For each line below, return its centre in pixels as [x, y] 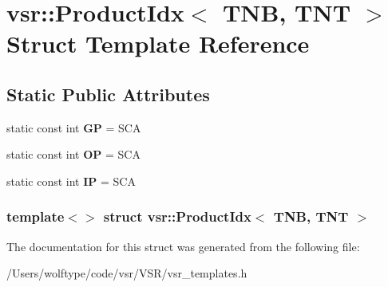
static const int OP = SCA [73, 154]
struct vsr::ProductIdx [177, 216]
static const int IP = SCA [71, 181]
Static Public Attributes [108, 94]
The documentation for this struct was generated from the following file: [183, 246]
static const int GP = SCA [74, 127]
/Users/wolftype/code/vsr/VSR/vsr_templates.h [127, 273]
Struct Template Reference [158, 43]
